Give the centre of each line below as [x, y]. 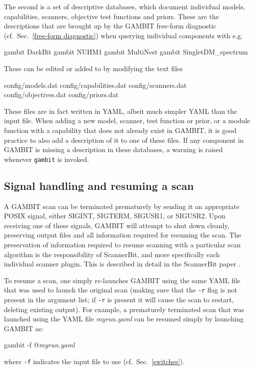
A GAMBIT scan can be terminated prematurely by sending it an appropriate [122, 206]
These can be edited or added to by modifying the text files [93, 68]
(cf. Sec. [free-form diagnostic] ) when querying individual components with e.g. [124, 35]
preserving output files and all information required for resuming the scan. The [123, 235]
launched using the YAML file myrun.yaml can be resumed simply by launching [124, 319]
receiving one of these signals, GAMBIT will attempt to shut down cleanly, [117, 225]
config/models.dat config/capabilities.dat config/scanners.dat [95, 85]
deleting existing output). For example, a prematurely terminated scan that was [124, 309]
